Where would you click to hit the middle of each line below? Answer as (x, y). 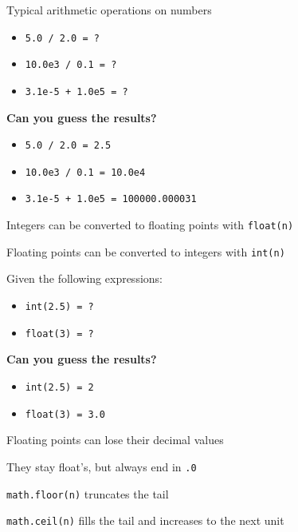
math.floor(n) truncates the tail (88, 493)
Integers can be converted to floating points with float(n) (150, 225)
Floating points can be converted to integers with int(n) (146, 251)
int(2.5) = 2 (59, 387)
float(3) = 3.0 (65, 414)
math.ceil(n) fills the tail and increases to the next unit (145, 520)
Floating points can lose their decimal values (115, 440)
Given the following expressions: (84, 278)
